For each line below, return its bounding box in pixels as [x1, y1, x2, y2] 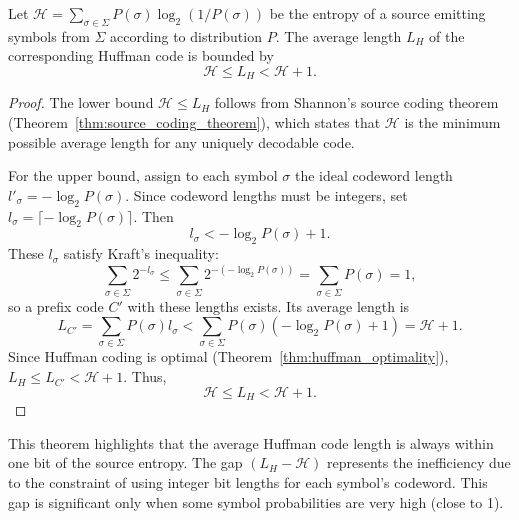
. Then [133, 205, 174, 226]
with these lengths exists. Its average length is [127, 295, 410, 316]
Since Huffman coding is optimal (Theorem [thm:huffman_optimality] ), [8, 346, 449, 367]
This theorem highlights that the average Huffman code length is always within [8, 432, 494, 453]
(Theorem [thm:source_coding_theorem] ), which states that [8, 112, 381, 133]
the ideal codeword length [294, 165, 453, 186]
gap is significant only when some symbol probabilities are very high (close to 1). [8, 491, 504, 512]
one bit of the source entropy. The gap [8, 452, 243, 473]
